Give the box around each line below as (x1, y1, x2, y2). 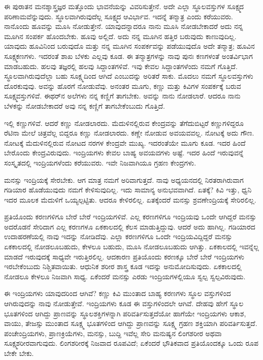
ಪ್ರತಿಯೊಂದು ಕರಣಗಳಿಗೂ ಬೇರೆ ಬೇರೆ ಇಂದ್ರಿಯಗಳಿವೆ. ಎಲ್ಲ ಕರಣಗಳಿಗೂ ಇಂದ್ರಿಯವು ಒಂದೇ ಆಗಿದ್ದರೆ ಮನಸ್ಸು (4, 211, 256, 222)
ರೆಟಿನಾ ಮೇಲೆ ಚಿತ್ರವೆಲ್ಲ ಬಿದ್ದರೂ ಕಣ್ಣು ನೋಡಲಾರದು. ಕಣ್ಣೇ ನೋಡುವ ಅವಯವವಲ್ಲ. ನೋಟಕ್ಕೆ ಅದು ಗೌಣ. (4, 127, 254, 138)
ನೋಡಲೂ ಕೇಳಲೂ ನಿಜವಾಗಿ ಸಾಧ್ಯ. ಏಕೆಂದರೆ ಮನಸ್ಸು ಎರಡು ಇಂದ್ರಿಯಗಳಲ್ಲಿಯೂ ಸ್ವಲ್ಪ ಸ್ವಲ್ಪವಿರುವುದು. (4, 271, 246, 281)
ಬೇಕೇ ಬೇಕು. (4, 348, 34, 358)
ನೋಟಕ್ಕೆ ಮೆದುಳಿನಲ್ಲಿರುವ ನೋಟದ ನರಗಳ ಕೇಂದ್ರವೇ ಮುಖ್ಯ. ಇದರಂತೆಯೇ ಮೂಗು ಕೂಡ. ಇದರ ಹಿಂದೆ (4, 137, 246, 148)
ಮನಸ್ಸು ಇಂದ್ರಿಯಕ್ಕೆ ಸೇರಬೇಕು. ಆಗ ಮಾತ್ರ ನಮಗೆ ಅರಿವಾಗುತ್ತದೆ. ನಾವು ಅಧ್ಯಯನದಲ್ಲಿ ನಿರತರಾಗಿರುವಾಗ (4, 174, 244, 185)
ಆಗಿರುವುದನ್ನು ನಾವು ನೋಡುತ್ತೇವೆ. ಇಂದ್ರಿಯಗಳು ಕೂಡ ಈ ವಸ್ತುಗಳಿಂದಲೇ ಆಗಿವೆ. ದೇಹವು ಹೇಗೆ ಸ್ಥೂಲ (4, 298, 244, 309)
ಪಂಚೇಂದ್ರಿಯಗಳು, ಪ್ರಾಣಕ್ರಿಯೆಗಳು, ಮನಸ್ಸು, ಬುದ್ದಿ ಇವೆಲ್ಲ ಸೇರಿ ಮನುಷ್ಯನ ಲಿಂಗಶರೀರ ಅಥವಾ (4, 328, 222, 338)
